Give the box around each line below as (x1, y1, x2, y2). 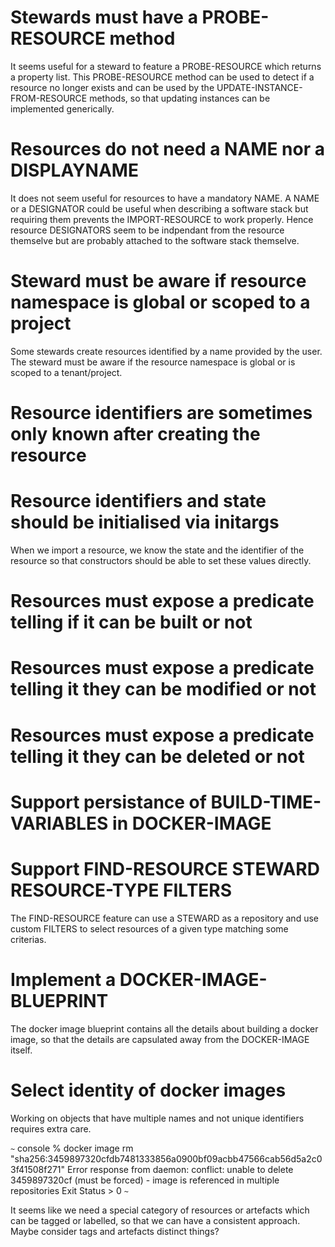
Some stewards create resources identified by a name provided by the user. (10, 345, 323, 357)
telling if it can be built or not (10, 611, 253, 634)
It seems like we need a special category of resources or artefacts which (10, 1204, 310, 1216)
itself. (10, 1044, 33, 1056)
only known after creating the (10, 423, 261, 445)
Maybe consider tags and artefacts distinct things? (10, 1225, 220, 1237)
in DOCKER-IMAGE (112, 812, 272, 835)
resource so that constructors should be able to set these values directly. (10, 554, 312, 566)
